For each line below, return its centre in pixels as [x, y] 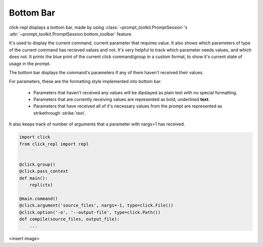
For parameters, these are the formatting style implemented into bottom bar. [85, 82]
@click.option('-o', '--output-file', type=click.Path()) [90, 212]
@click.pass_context [44, 171]
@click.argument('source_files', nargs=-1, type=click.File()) [96, 206]
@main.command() [39, 198]
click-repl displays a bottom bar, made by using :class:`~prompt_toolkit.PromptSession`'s [98, 27]
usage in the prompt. [30, 63]
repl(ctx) [41, 185]
